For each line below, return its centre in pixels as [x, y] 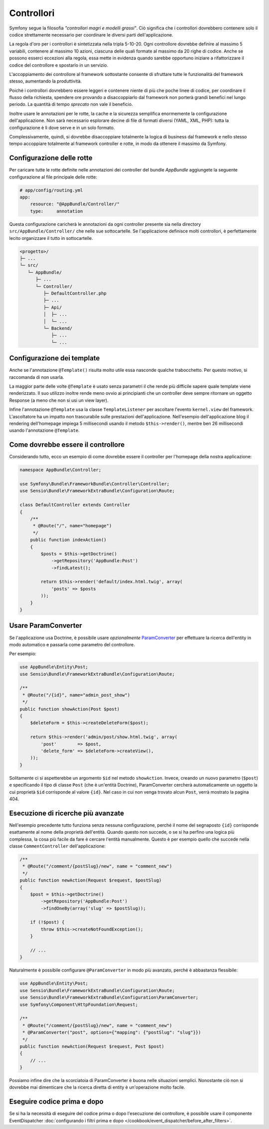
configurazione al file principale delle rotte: [53, 177]
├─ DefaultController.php [75, 293]
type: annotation [57, 211]
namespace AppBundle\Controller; [61, 470]
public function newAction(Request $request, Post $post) [92, 1046]
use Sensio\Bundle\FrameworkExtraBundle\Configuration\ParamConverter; [109, 998]
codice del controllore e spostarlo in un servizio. [59, 65]
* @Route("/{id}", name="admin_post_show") [76, 695]
